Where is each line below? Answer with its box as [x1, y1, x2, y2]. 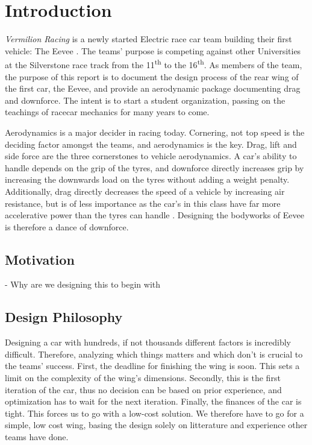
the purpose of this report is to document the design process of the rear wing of [5, 70, 299, 83]
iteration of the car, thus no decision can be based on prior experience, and [5, 383, 282, 396]
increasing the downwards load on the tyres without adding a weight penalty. [5, 173, 290, 186]
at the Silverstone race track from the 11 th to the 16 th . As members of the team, [5, 57, 302, 71]
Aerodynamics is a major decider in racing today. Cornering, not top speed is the [5, 125, 305, 138]
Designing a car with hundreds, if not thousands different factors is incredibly [5, 336, 291, 349]
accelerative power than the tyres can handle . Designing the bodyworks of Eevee [5, 209, 304, 221]
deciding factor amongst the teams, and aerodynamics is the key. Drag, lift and [5, 137, 297, 150]
